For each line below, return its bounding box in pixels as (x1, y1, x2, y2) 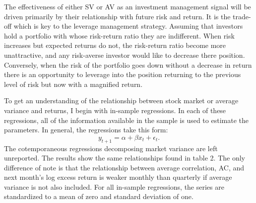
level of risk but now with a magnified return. (4, 79, 143, 89)
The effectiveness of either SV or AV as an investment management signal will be (4, 1, 251, 11)
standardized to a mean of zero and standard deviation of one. (4, 191, 193, 202)
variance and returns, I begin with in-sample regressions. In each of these (4, 105, 226, 115)
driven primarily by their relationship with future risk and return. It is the (4, 11, 231, 21)
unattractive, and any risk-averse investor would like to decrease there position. (4, 49, 245, 60)
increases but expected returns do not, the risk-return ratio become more (4, 40, 226, 50)
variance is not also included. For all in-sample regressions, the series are (4, 181, 224, 192)
